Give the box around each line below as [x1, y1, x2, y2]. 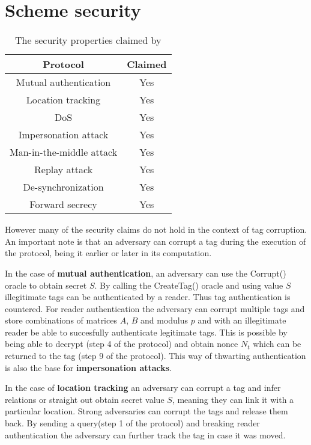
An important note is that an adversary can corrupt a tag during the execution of [5, 235, 306, 247]
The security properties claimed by [15, 33, 162, 48]
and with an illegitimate [198, 314, 286, 327]
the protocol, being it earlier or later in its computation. [5, 247, 212, 259]
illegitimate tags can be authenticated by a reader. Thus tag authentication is [5, 290, 291, 303]
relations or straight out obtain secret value [5, 393, 165, 405]
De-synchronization [23, 180, 104, 194]
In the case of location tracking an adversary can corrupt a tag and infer [5, 381, 281, 394]
